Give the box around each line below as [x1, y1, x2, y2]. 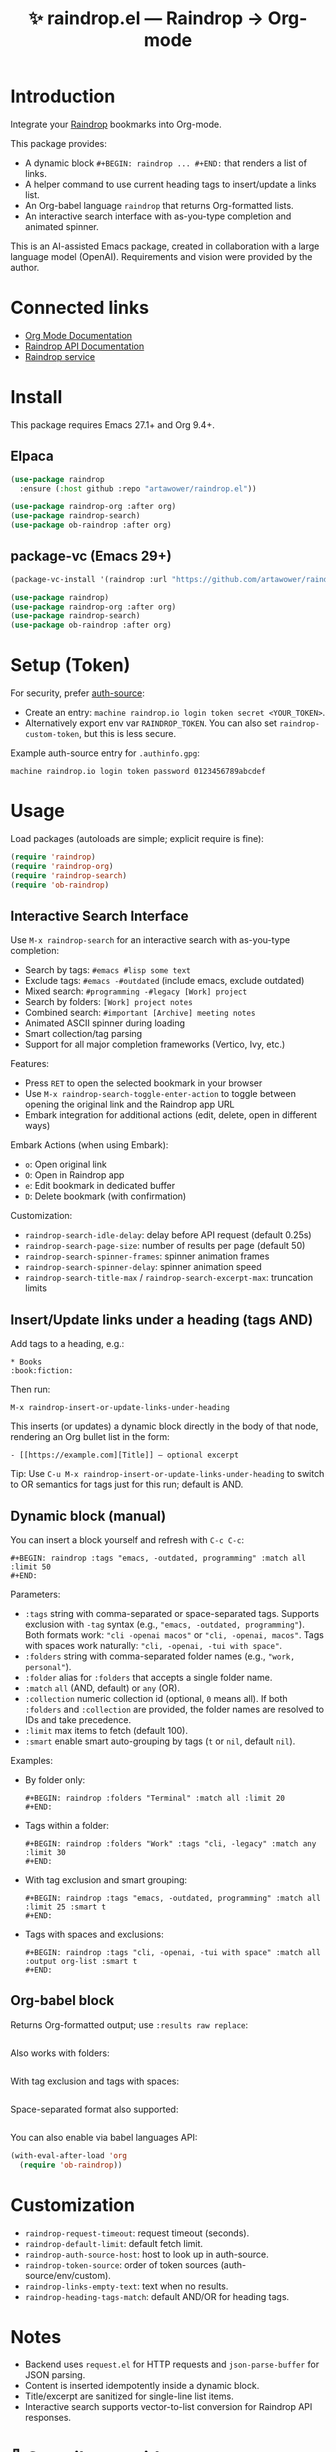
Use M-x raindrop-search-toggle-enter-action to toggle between [24, 1088, 297, 1100]
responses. [24, 2412, 72, 2424]
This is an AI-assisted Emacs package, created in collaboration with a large [10, 240, 320, 252]
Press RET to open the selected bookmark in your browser [24, 1077, 263, 1089]
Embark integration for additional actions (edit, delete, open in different [24, 1109, 318, 1121]
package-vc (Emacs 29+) [10, 548, 172, 565]
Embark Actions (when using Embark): [10, 1139, 169, 1151]
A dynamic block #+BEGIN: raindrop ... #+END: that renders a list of [24, 157, 308, 169]
